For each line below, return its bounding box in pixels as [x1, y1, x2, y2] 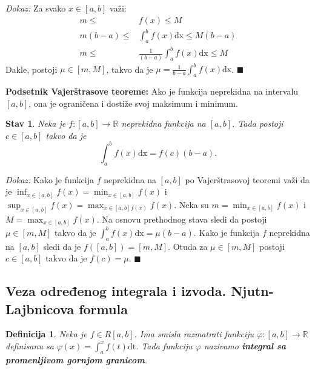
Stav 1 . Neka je [5, 117, 66, 130]
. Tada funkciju [136, 339, 193, 352]
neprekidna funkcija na [121, 117, 206, 130]
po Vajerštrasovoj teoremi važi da [185, 173, 310, 186]
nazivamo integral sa [204, 339, 287, 352]
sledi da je [43, 240, 81, 252]
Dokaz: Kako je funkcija [5, 173, 94, 186]
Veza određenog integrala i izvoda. [5, 281, 227, 300]
